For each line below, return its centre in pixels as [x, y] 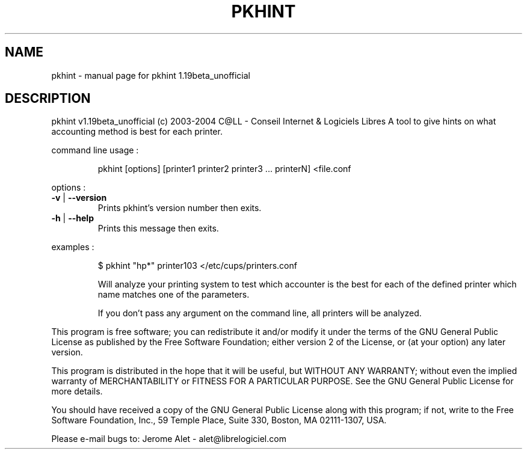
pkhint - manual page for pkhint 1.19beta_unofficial [151, 75]
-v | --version [79, 198]
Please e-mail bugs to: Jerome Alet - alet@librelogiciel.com [169, 439]
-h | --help [72, 218]
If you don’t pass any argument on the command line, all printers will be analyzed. [260, 313]
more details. [77, 391]
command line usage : [95, 150]
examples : [73, 247]
